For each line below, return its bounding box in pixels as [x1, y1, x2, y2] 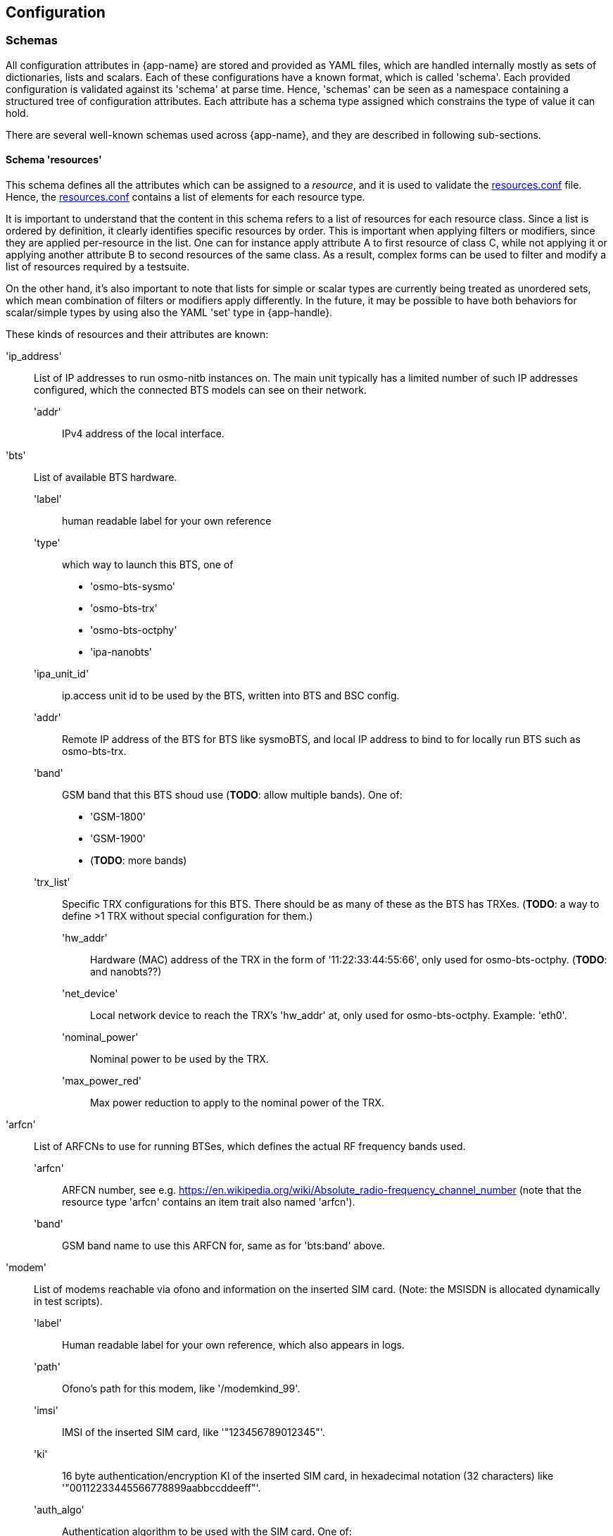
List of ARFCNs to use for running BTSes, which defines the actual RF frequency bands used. [34, 1140, 466, 1153]
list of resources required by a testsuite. [6, 261, 190, 273]
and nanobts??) [90, 966, 162, 978]
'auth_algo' [34, 1504, 84, 1516]
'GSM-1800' [90, 811, 146, 823]
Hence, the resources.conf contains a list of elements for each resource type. [6, 191, 365, 204]
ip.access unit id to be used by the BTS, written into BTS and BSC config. [62, 689, 400, 702]
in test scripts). [34, 1295, 103, 1308]
